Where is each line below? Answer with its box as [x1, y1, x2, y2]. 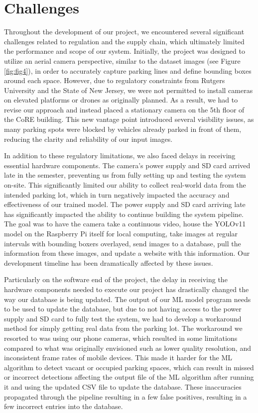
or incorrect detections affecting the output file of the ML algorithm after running [4, 372, 254, 382]
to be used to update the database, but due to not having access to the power [4, 304, 242, 314]
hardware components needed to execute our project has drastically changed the [4, 284, 249, 294]
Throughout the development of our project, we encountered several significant [4, 26, 245, 37]
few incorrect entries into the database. [4, 401, 123, 412]
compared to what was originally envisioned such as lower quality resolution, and [4, 342, 251, 353]
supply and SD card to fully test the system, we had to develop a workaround [4, 313, 242, 323]
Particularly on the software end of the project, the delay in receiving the [4, 274, 228, 285]
